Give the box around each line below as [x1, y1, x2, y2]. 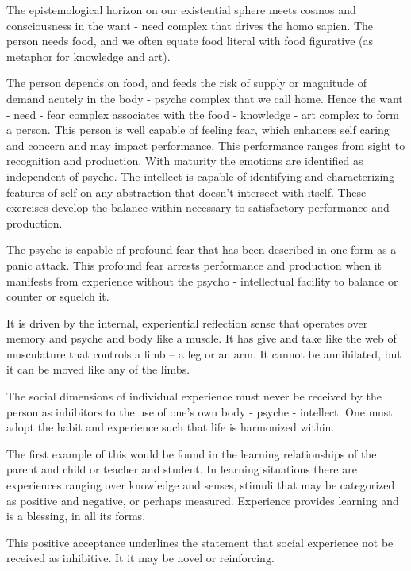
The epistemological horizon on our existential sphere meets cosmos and [6, 2, 356, 17]
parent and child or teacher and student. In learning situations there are [6, 461, 357, 477]
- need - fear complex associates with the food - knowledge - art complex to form [6, 105, 399, 122]
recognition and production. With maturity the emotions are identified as [6, 152, 363, 169]
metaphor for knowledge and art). [6, 48, 171, 64]
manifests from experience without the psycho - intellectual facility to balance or [6, 272, 398, 289]
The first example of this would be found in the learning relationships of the [6, 445, 377, 462]
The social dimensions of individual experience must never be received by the [6, 388, 382, 404]
